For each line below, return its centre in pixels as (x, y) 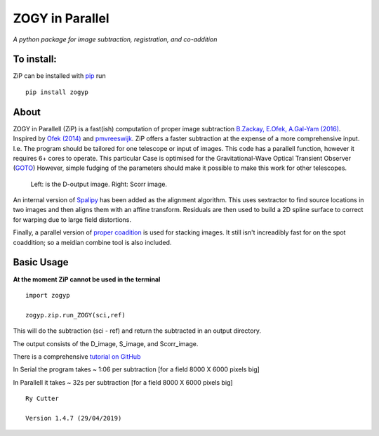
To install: (35, 59)
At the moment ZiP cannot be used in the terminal (87, 279)
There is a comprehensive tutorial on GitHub (77, 356)
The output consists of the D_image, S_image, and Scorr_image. (106, 343)
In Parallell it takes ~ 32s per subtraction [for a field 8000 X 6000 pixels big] (123, 382)
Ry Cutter (42, 399)
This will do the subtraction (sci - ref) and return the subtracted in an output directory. (137, 331)
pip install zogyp (57, 92)
